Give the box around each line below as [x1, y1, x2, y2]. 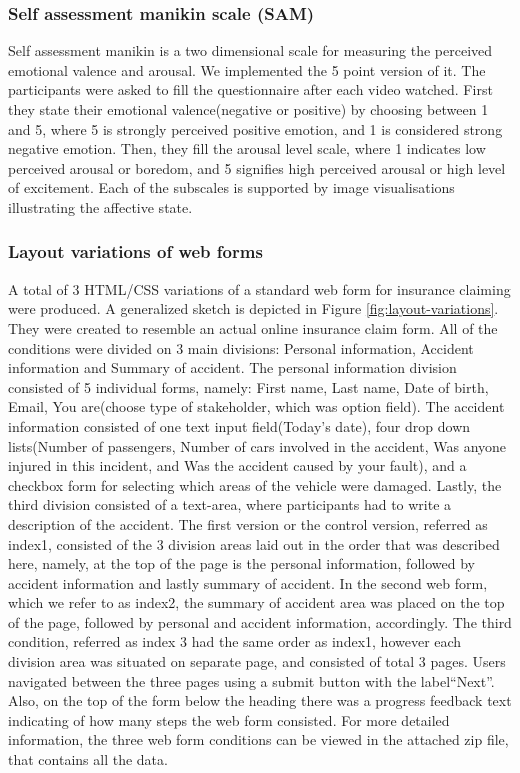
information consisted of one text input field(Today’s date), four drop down [8, 415, 471, 436]
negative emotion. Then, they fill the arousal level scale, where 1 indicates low [8, 138, 486, 159]
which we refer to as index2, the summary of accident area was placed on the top [8, 592, 505, 613]
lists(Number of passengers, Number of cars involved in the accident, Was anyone [8, 435, 507, 456]
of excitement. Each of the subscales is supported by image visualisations [8, 177, 455, 198]
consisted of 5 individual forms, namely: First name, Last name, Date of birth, [8, 376, 489, 397]
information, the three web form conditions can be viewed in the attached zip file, [8, 729, 509, 750]
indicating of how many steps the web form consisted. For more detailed [8, 709, 450, 730]
